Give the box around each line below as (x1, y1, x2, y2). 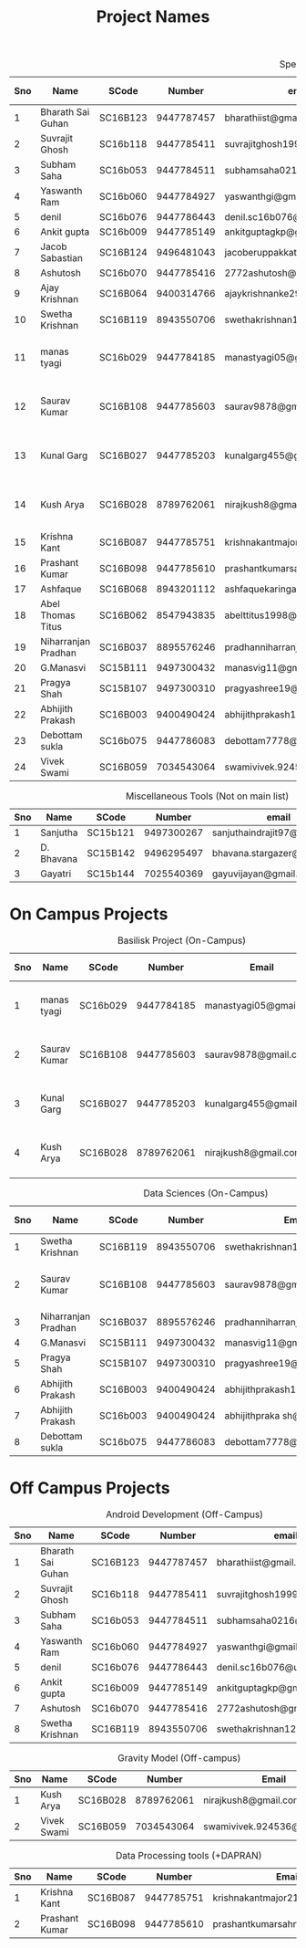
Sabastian (40, 252, 84, 265)
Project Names (96, 6, 210, 27)
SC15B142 (86, 847, 136, 860)
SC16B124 (98, 246, 148, 259)
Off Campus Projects (9, 1478, 170, 1499)
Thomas (40, 609, 76, 622)
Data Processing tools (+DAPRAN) (115, 1849, 262, 1862)
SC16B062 (98, 609, 148, 622)
